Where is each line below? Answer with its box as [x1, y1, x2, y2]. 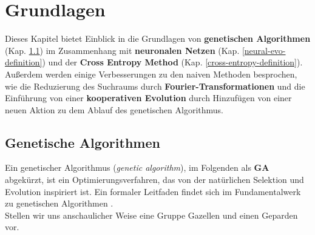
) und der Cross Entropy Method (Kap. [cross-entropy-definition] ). [42, 56, 303, 68]
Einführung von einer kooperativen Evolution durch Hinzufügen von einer [5, 91, 292, 104]
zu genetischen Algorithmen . [5, 197, 113, 210]
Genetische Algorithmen [5, 133, 160, 151]
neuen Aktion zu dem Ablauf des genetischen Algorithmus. [5, 103, 223, 116]
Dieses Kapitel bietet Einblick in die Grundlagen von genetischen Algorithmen [5, 32, 311, 45]
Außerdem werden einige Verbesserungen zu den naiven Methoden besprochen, [5, 67, 297, 80]
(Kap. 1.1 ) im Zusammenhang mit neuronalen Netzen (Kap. [5, 44, 240, 56]
